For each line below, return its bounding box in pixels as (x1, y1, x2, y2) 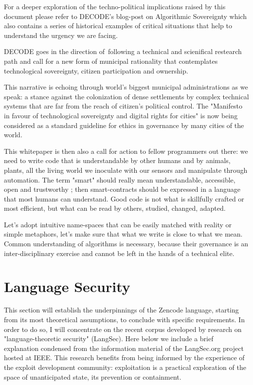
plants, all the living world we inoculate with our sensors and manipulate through (4, 165, 248, 175)
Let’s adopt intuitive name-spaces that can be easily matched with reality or (4, 219, 232, 229)
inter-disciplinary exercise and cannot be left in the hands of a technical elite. (4, 248, 235, 258)
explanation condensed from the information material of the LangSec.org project (4, 343, 244, 353)
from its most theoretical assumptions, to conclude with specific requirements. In (4, 314, 245, 324)
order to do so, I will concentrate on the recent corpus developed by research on (4, 324, 242, 334)
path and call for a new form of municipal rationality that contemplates (4, 55, 218, 66)
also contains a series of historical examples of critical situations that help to (4, 20, 232, 31)
